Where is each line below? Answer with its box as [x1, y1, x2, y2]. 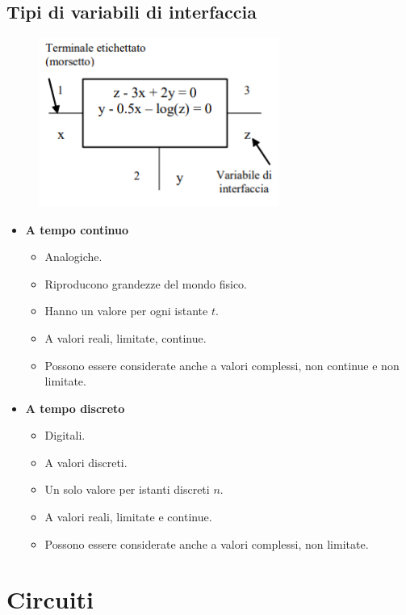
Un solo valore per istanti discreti [44, 481, 210, 498]
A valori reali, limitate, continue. [44, 329, 207, 346]
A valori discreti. [44, 453, 128, 470]
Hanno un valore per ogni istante [44, 302, 208, 319]
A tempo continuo [25, 221, 129, 238]
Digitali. [44, 427, 86, 444]
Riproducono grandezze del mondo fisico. [44, 275, 248, 292]
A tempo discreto [25, 399, 125, 416]
